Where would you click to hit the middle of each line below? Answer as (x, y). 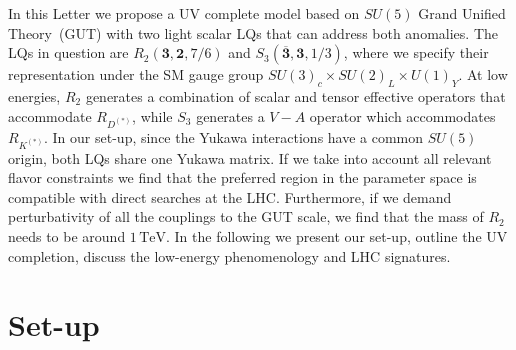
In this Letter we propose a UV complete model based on (184, 13)
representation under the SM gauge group (136, 74)
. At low (483, 74)
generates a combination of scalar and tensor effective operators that (295, 95)
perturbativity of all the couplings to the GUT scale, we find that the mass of (246, 216)
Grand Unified (462, 13)
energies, (34, 95)
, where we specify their (416, 52)
